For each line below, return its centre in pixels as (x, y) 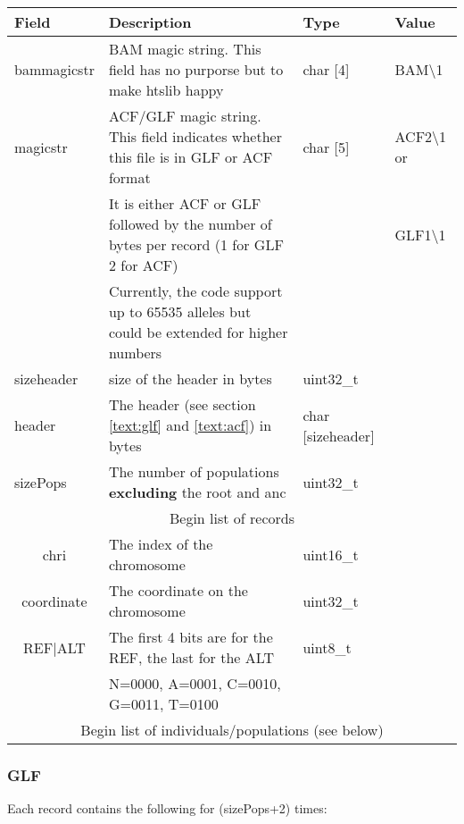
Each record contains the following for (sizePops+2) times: (167, 808)
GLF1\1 (420, 234)
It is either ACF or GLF (185, 203)
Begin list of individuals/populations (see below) (232, 730)
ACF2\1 (421, 136)
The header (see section (182, 404)
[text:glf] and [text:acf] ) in (190, 425)
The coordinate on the (178, 590)
